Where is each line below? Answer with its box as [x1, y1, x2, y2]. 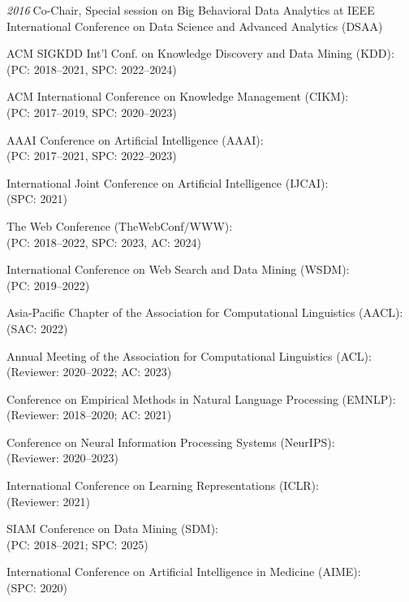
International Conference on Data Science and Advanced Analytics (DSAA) [6, 17, 383, 34]
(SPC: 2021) [6, 190, 67, 207]
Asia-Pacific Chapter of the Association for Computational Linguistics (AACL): [6, 304, 403, 321]
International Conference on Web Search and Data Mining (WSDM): [6, 261, 350, 278]
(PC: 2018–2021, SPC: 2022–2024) [6, 60, 177, 77]
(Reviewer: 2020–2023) [6, 449, 118, 466]
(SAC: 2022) [6, 319, 68, 336]
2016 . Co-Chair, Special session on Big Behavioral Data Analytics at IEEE [6, 2, 375, 18]
